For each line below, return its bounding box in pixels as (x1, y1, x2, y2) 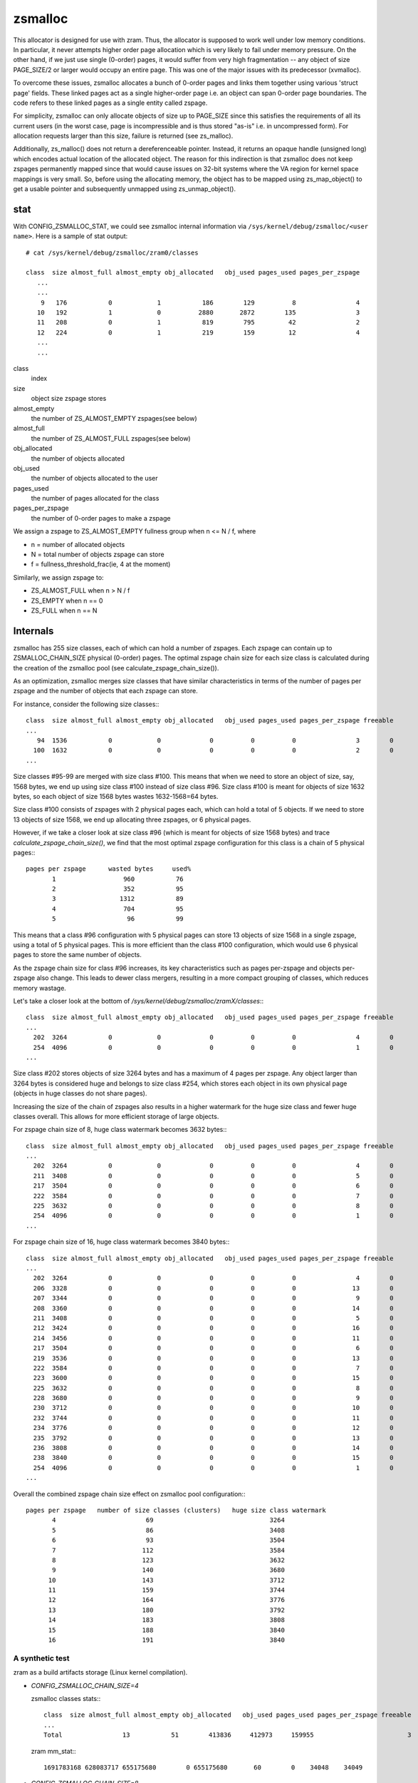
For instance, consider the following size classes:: (13, 700, 160, 708)
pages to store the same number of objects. (13, 951, 142, 959)
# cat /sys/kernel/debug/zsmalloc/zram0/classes (26, 248, 199, 257)
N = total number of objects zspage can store (31, 550, 164, 559)
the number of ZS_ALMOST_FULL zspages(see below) (31, 434, 192, 442)
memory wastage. (13, 984, 67, 992)
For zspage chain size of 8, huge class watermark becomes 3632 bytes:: (13, 1125, 227, 1134)
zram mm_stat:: (31, 1747, 76, 1755)
